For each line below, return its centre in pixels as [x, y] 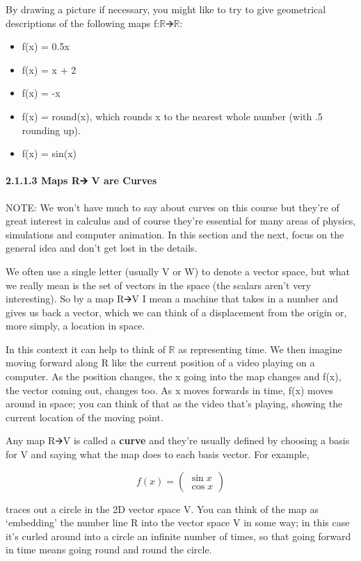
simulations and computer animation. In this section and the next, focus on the [175, 234]
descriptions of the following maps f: [83, 23]
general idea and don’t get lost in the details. [102, 248]
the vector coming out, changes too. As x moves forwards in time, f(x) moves [169, 390]
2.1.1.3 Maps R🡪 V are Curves [81, 180]
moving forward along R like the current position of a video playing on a [160, 363]
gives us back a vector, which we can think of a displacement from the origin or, [176, 312]
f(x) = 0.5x [46, 46]
